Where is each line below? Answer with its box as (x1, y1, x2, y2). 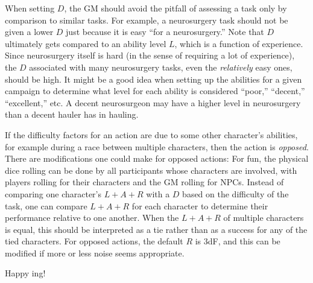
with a (146, 187, 170, 200)
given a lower (5, 25, 54, 38)
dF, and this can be (207, 235, 280, 247)
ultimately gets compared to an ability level (5, 37, 166, 49)
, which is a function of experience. (174, 37, 303, 49)
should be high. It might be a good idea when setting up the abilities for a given (5, 72, 302, 85)
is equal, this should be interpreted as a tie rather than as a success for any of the (5, 223, 308, 235)
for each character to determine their (131, 199, 268, 212)
